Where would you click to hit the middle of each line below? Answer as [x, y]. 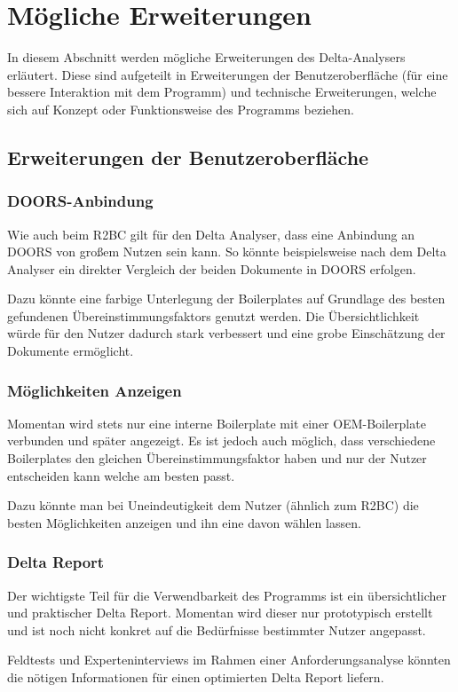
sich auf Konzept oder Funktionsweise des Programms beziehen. [181, 109]
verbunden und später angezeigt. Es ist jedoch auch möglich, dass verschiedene [221, 440]
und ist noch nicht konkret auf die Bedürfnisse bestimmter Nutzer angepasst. [217, 629]
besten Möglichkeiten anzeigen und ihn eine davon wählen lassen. [184, 522]
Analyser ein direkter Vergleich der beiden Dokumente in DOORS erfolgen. [212, 268]
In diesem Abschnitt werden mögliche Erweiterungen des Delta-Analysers [206, 57]
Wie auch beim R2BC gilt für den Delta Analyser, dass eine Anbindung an [211, 234]
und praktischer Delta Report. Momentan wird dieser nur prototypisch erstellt [220, 613]
